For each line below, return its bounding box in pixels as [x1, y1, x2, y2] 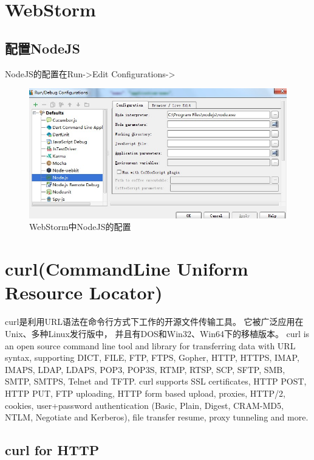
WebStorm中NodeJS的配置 [29, 220, 131, 233]
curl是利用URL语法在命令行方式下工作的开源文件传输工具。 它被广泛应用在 [5, 315, 304, 328]
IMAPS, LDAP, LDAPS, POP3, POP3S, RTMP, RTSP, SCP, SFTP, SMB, [5, 363, 285, 375]
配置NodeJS [5, 38, 81, 57]
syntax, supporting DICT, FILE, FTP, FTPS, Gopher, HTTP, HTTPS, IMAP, [5, 351, 299, 364]
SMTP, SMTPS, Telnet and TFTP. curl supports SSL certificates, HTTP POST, [5, 375, 307, 388]
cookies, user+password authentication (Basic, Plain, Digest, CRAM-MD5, [5, 399, 284, 411]
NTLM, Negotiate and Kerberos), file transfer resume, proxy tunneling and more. [5, 411, 309, 423]
